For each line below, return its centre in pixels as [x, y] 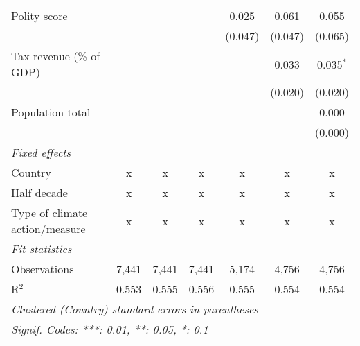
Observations [43, 269]
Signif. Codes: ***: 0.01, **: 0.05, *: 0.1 [110, 329]
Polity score [39, 16]
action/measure [48, 228]
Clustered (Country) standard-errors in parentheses [135, 309]
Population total [51, 112]
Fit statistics [42, 249]
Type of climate [49, 213]
